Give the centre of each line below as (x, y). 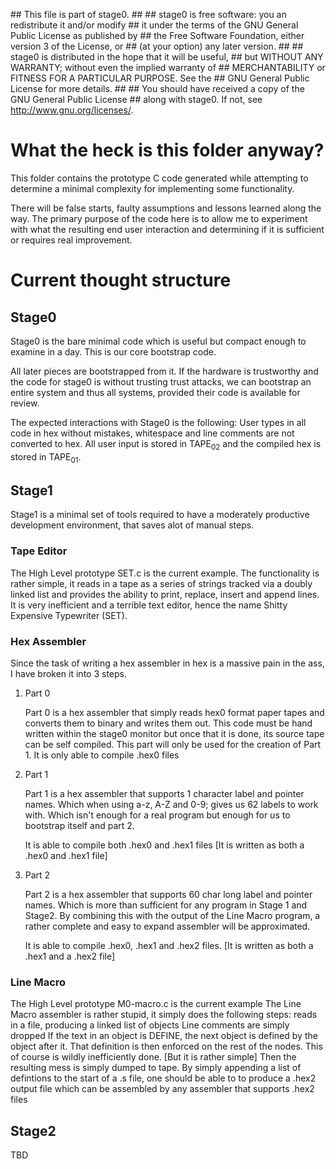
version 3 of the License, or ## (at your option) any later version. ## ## (157, 46)
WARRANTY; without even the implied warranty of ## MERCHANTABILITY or (168, 67)
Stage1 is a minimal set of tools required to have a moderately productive (160, 515)
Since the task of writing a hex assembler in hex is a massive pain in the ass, (167, 663)
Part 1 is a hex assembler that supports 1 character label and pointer (164, 793)
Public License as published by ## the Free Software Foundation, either (157, 35)
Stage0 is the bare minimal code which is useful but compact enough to (158, 341)
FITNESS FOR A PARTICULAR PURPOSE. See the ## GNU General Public (160, 78)
